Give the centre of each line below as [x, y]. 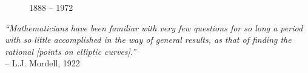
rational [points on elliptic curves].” [71, 51]
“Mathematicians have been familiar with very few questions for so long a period [154, 27]
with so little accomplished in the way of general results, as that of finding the [148, 40]
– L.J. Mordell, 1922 [42, 63]
